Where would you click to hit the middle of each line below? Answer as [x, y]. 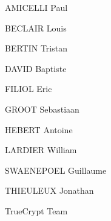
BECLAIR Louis [36, 28]
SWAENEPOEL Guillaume [56, 170]
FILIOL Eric [29, 89]
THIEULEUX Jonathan [49, 190]
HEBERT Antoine [39, 129]
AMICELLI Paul [36, 7]
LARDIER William [41, 150]
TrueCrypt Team [36, 210]
